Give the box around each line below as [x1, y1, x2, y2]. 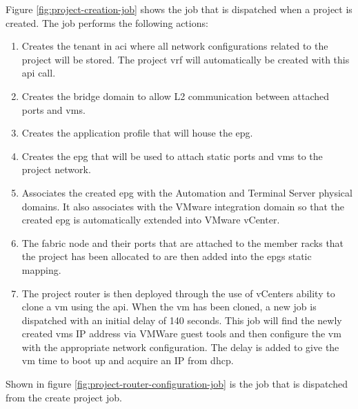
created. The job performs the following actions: [6, 15, 208, 30]
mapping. [21, 262, 61, 277]
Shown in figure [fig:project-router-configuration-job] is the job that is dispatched [6, 377, 348, 391]
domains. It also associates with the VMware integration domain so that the [21, 199, 344, 213]
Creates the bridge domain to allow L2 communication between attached [21, 88, 329, 103]
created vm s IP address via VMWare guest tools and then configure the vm [21, 326, 341, 341]
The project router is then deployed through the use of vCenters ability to [21, 286, 335, 300]
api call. [21, 66, 56, 80]
